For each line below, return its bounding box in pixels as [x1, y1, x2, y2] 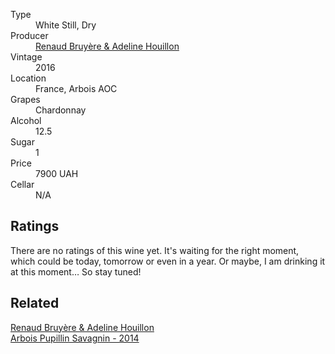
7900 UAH [35, 168, 79, 179]
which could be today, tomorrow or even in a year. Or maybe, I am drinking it [10, 255, 326, 267]
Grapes [10, 94, 41, 105]
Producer [10, 30, 49, 41]
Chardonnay [35, 104, 87, 116]
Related [10, 295, 60, 312]
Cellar [10, 179, 35, 190]
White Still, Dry [35, 19, 97, 31]
